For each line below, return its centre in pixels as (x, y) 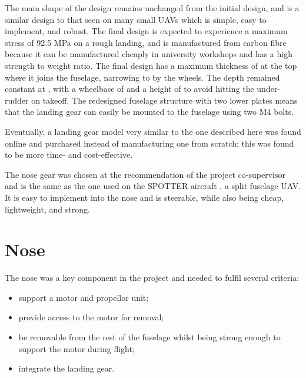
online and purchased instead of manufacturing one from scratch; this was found (149, 143)
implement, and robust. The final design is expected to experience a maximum (146, 31)
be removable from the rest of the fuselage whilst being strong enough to (149, 337)
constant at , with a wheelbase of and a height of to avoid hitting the (129, 89)
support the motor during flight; (76, 348)
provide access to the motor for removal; (91, 317)
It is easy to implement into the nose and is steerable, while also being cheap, (144, 197)
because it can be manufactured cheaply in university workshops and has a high (149, 54)
